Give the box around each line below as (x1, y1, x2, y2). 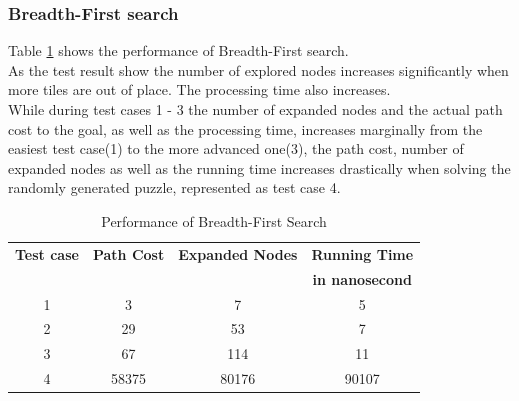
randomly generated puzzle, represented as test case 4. (8, 177, 341, 198)
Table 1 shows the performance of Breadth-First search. (8, 40, 349, 61)
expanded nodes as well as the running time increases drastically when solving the (8, 157, 511, 178)
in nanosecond (312, 268, 412, 289)
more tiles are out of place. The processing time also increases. (8, 79, 391, 100)
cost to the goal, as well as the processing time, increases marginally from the (8, 118, 483, 139)
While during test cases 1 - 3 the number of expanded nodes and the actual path (8, 99, 503, 119)
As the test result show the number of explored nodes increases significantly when (8, 59, 509, 80)
